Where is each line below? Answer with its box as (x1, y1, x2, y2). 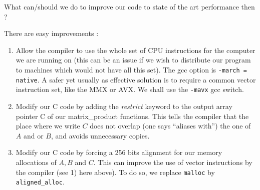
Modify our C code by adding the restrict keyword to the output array (16, 100, 232, 111)
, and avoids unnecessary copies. (51, 130, 150, 140)
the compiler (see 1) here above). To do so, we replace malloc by (16, 166, 215, 177)
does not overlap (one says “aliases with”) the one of (90, 120, 251, 131)
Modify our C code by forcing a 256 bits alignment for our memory (16, 147, 222, 157)
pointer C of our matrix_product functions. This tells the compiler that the (16, 110, 249, 121)
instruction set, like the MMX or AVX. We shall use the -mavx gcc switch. (16, 84, 244, 94)
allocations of (16, 156, 57, 167)
